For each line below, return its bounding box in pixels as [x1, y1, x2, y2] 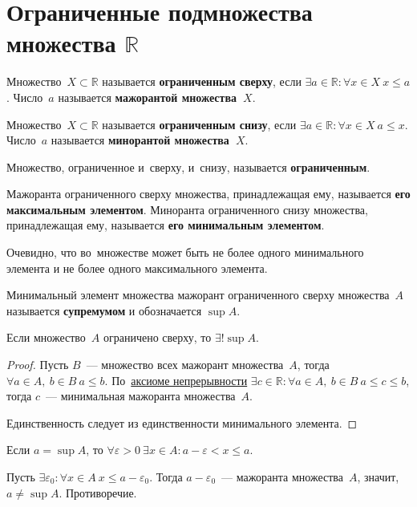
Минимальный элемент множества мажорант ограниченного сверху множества [6, 286, 390, 303]
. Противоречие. [59, 484, 137, 501]
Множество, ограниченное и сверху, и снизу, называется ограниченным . [6, 158, 370, 175]
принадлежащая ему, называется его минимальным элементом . [6, 217, 325, 233]
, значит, [357, 468, 399, 485]
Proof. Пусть [6, 356, 69, 373]
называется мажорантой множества [58, 88, 237, 105]
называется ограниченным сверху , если [102, 73, 302, 90]
